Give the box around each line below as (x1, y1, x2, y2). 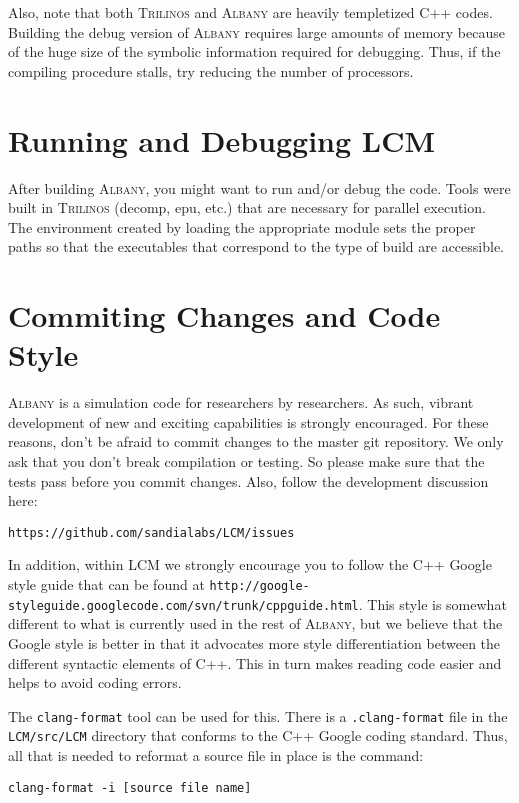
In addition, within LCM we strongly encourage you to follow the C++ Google (8, 554, 492, 575)
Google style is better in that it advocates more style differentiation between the (8, 632, 501, 653)
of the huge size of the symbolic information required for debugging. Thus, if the (8, 41, 501, 62)
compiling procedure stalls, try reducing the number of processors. (8, 60, 414, 81)
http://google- (209, 579, 310, 593)
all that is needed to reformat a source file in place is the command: (8, 745, 424, 765)
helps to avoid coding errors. (8, 672, 182, 693)
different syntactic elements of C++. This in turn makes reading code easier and (8, 652, 502, 673)
